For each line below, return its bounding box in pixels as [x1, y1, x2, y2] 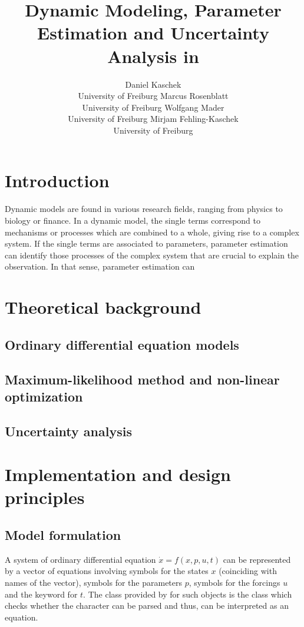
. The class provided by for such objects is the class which [83, 588, 292, 600]
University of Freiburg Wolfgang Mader [82, 101, 224, 113]
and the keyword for [5, 588, 78, 600]
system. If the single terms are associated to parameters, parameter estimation [5, 237, 288, 250]
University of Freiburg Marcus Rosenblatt [78, 89, 229, 102]
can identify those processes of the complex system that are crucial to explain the [5, 248, 299, 261]
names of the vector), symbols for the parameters [5, 576, 183, 589]
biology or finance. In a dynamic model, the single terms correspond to [5, 214, 260, 226]
